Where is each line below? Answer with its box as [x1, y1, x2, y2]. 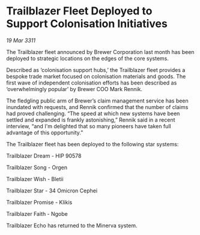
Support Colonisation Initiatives [6, 17, 168, 31]
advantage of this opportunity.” [6, 129, 83, 136]
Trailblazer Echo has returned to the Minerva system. [6, 222, 138, 229]
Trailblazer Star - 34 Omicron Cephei [6, 187, 98, 194]
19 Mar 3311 [6, 37, 36, 44]
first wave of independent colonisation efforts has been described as [6, 79, 177, 86]
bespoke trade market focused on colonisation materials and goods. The [6, 73, 186, 80]
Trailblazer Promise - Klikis [6, 198, 73, 206]
